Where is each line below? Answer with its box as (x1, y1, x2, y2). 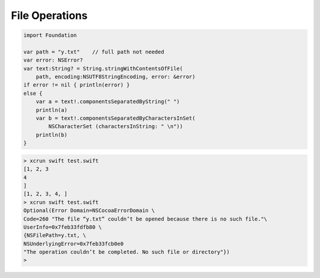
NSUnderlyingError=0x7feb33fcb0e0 (23, 240, 124, 247)
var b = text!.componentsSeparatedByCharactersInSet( (36, 115, 196, 122)
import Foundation (23, 32, 77, 39)
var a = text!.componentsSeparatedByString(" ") (36, 98, 180, 105)
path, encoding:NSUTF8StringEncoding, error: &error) (36, 74, 196, 80)
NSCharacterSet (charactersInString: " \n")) (48, 123, 183, 130)
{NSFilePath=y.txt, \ (23, 232, 87, 239)
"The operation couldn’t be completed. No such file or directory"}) (23, 249, 230, 255)
